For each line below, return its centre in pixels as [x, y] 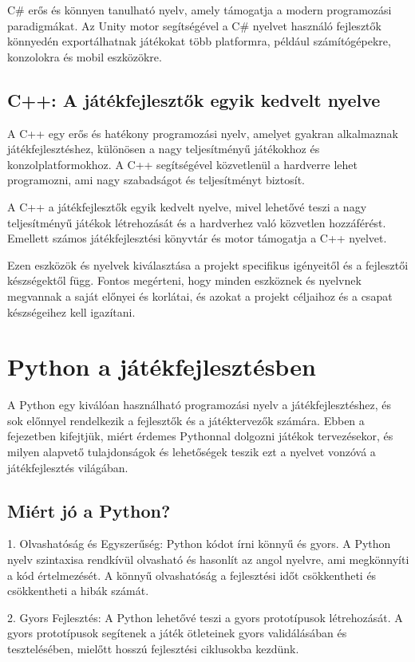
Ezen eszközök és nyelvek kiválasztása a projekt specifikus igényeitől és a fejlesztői [208, 264]
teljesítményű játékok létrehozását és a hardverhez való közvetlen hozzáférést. [197, 222]
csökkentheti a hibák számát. [78, 591]
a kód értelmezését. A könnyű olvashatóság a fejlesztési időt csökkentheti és [192, 575]
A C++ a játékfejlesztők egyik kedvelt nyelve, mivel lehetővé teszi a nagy [187, 206]
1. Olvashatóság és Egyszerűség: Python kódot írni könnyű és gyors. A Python [199, 544]
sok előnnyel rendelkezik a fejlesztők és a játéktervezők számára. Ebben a [186, 420]
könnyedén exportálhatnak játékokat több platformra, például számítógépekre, [199, 41]
